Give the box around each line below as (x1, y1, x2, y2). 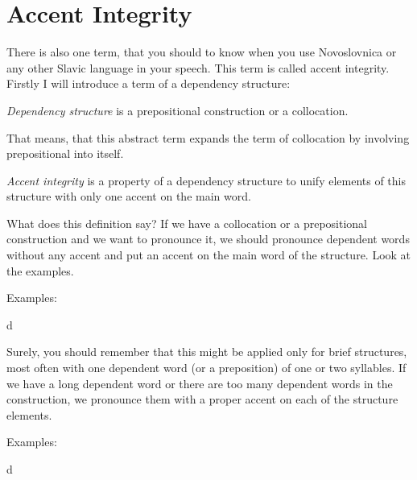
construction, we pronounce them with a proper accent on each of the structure (6, 391, 398, 408)
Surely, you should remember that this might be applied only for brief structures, (6, 343, 407, 360)
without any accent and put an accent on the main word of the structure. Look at (6, 246, 411, 263)
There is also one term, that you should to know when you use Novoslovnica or (6, 43, 397, 60)
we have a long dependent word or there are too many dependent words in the (6, 374, 393, 391)
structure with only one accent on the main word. (6, 188, 251, 205)
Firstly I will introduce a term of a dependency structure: (6, 75, 291, 92)
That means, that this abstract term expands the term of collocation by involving (6, 129, 410, 146)
